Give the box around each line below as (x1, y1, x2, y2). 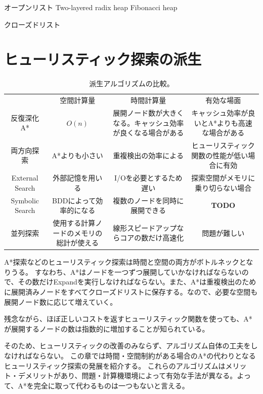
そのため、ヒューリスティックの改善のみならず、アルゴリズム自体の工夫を (4, 340, 251, 351)
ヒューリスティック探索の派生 (4, 49, 202, 69)
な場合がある (202, 127, 245, 138)
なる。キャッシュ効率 (113, 117, 184, 128)
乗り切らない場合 (195, 182, 252, 193)
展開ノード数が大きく (113, 108, 184, 118)
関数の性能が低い (191, 150, 248, 160)
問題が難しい (202, 227, 245, 238)
